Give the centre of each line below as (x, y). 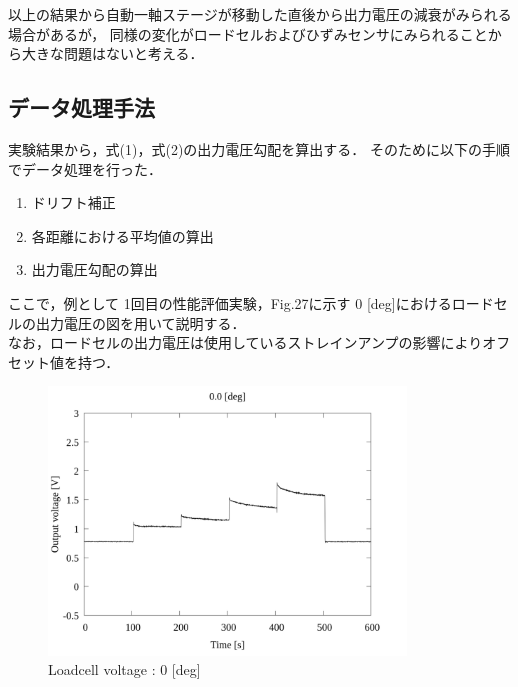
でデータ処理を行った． (85, 168)
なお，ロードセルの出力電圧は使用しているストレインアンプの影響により (245, 342)
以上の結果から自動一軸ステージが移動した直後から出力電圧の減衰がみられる (260, 14)
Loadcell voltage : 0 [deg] (124, 669)
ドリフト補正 (73, 202)
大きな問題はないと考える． (112, 53)
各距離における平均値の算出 (122, 235)
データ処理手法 (81, 107)
